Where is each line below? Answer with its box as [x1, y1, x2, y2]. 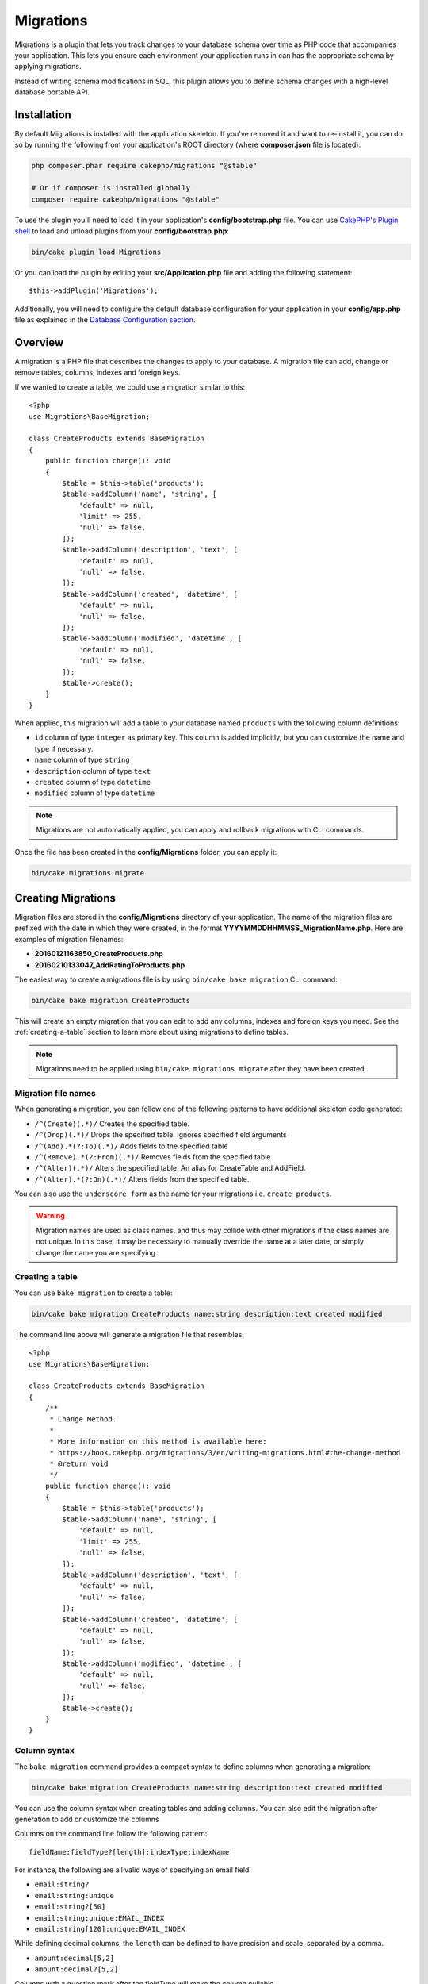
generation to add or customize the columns [14, 1814, 159, 1824]
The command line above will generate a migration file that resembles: [14, 1329, 245, 1339]
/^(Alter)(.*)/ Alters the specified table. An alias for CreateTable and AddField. [34, 1163, 306, 1173]
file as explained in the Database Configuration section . [14, 315, 196, 325]
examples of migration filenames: [14, 934, 124, 944]
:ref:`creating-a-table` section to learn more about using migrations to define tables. [14, 1028, 289, 1037]
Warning [36, 1211, 65, 1221]
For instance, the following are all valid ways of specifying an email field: [14, 1865, 251, 1874]
